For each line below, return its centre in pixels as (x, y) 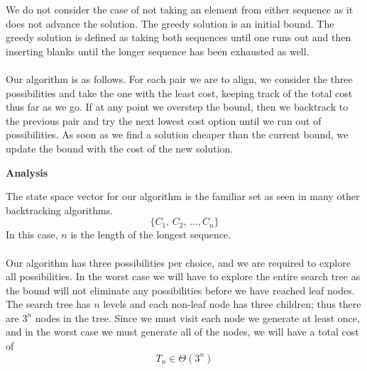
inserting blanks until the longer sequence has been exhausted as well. (158, 51)
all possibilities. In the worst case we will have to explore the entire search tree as (183, 276)
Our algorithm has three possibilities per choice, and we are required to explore (178, 262)
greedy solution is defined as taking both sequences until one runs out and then (179, 37)
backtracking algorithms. (60, 210)
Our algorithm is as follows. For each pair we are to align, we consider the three (179, 78)
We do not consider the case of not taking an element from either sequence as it (180, 9)
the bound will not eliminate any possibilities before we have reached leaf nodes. (180, 290)
